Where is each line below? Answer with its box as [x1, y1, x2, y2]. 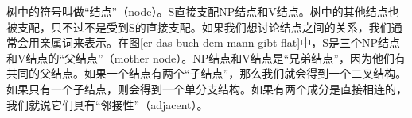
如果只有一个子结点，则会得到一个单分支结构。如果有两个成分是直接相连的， [6, 80, 407, 97]
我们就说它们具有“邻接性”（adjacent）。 [6, 96, 208, 112]
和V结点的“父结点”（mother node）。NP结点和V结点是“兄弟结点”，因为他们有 [6, 49, 406, 66]
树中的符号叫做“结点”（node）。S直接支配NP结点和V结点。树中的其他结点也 [6, 3, 399, 19]
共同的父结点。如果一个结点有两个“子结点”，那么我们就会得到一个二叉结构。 [6, 65, 407, 82]
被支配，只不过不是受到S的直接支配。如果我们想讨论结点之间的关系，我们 [6, 18, 391, 35]
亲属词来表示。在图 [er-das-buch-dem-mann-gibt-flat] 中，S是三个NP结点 [39, 34, 401, 51]
